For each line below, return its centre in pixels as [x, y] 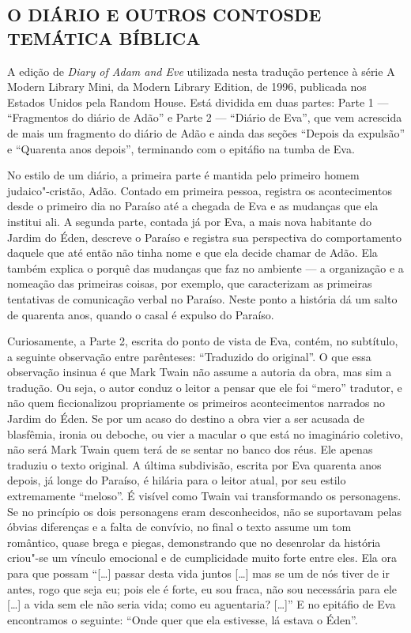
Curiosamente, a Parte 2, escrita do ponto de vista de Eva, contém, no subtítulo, [203, 341]
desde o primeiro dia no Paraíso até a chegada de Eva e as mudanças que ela [193, 206]
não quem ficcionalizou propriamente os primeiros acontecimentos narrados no [196, 403]
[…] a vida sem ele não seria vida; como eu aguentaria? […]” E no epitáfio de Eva [202, 604]
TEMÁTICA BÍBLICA [104, 38]
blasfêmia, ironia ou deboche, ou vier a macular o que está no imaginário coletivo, [205, 433]
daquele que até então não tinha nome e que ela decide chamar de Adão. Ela [192, 252]
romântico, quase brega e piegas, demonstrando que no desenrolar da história [194, 542]
